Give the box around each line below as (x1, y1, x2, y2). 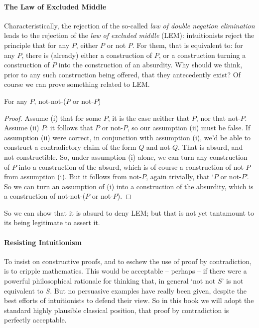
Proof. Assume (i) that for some (4, 112, 102, 123)
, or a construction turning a (158, 49, 246, 60)
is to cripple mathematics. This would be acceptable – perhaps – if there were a (4, 266, 247, 276)
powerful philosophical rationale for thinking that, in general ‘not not (4, 276, 216, 286)
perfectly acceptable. (4, 315, 67, 325)
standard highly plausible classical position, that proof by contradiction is (4, 305, 229, 315)
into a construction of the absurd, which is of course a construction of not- (18, 161, 246, 172)
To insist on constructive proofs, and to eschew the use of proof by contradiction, (4, 256, 252, 266)
